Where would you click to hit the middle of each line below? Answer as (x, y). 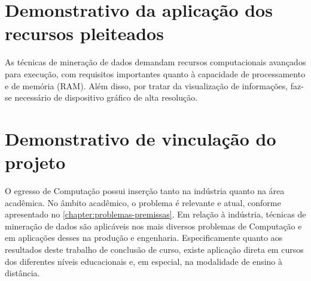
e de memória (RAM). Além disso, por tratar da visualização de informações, (147, 85)
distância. (22, 273)
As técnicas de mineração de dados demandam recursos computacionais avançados (155, 62)
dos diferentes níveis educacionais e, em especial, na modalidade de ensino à (144, 261)
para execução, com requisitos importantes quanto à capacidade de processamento (155, 73)
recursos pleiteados (84, 33)
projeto (35, 162)
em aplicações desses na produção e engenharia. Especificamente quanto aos (144, 238)
